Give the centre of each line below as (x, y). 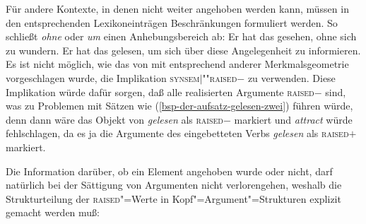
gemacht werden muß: (53, 212)
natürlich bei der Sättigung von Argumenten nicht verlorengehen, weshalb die (174, 185)
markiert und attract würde (293, 119)
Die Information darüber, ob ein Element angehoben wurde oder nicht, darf (169, 171)
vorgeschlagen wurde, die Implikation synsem (103, 77)
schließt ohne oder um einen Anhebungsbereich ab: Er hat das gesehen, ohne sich (181, 36)
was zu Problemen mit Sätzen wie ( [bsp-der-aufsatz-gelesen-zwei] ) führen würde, (179, 106)
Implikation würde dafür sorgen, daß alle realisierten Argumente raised (160, 92)
